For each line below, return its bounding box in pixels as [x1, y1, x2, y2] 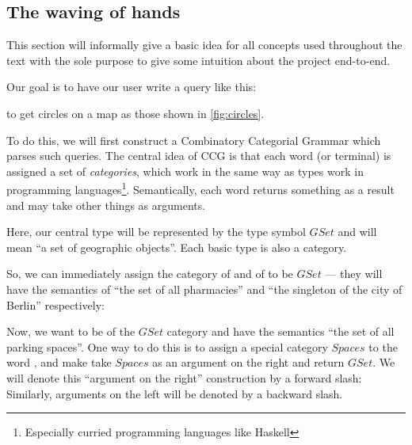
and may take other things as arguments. [6, 196, 206, 213]
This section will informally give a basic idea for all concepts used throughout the [6, 36, 402, 53]
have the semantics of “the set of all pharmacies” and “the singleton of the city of [6, 280, 402, 297]
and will [338, 223, 377, 240]
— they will [325, 265, 383, 282]
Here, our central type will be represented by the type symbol [6, 223, 306, 240]
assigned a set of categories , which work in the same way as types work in [6, 162, 364, 179]
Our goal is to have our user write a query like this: [6, 78, 257, 95]
